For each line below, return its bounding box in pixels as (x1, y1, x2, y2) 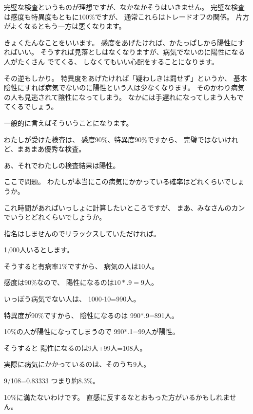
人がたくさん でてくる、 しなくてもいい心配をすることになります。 (4, 56, 218, 66)
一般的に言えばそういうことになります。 (4, 117, 133, 128)
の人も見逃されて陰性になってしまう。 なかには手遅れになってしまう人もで (4, 92, 244, 102)
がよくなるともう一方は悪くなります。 (4, 21, 126, 31)
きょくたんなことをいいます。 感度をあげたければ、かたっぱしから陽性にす (4, 37, 245, 47)
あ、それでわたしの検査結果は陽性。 (4, 160, 120, 170)
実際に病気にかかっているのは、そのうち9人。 (4, 359, 151, 369)
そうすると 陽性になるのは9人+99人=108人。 (4, 342, 147, 353)
